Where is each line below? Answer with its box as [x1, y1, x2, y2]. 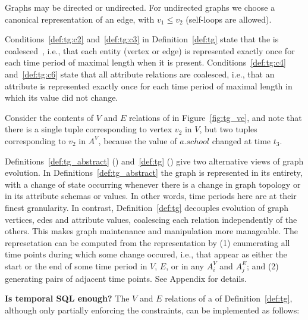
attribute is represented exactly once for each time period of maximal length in [5, 79, 293, 92]
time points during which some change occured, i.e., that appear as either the [5, 248, 287, 260]
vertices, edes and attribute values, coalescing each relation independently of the [5, 213, 297, 225]
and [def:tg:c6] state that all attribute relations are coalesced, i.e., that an [5, 67, 275, 80]
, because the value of [98, 134, 177, 147]
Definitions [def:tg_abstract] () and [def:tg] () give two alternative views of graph [5, 154, 304, 167]
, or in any [166, 259, 204, 272]
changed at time [212, 134, 271, 147]
